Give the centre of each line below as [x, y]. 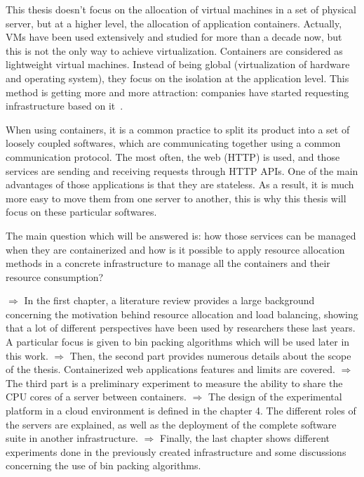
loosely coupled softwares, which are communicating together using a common [173, 143]
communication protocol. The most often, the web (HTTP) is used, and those [173, 156]
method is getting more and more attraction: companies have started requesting [177, 92]
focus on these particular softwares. [81, 212]
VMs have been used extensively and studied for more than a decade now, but [174, 37]
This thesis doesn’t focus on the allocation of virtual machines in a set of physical [181, 9]
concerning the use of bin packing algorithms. [103, 465]
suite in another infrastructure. [72, 438]
